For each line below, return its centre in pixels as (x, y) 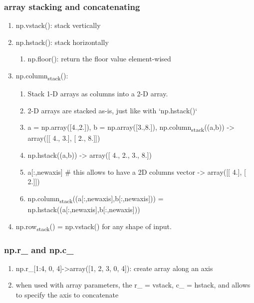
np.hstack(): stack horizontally (62, 42)
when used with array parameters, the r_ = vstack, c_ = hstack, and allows (133, 285)
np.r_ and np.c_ (39, 249)
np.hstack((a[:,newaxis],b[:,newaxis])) (84, 209)
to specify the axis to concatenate (67, 295)
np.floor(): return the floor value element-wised (99, 59)
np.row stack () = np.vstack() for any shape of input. (94, 227)
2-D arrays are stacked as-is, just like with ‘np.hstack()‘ (113, 110)
